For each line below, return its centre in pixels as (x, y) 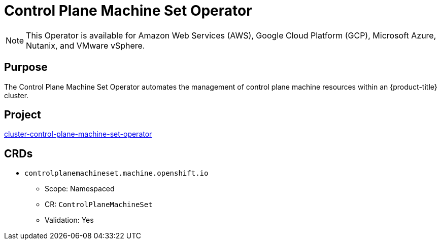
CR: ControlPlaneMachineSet (99, 205)
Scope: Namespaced (80, 189)
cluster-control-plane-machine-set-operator (78, 134)
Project (23, 115)
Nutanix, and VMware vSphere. (86, 45)
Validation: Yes (69, 220)
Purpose (26, 67)
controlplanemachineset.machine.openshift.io (116, 173)
